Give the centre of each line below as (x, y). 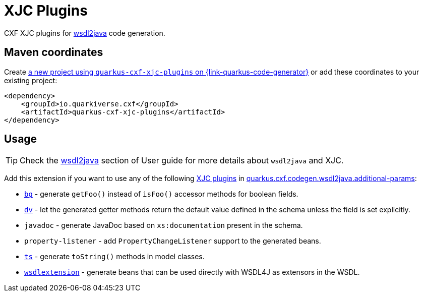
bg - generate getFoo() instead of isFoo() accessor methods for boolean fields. (161, 194)
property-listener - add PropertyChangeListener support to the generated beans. (173, 241)
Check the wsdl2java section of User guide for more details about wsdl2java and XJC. (182, 161)
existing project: (31, 80)
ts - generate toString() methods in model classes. (114, 257)
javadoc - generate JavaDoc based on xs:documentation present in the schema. (164, 225)
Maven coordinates (54, 52)
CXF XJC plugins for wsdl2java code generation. (85, 33)
